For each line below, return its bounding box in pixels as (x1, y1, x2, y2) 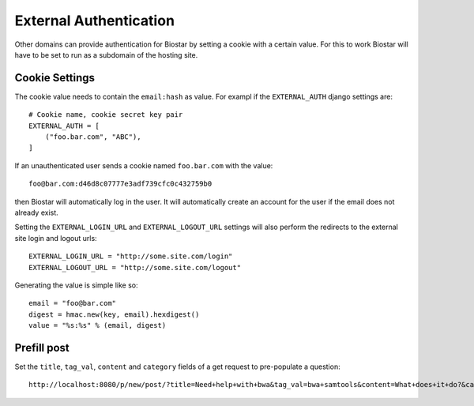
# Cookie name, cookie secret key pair (28, 111, 183, 119)
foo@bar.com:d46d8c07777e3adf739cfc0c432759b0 (28, 179, 213, 189)
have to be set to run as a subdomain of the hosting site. (14, 50, 198, 59)
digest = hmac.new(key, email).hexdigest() (28, 310, 200, 319)
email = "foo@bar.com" (28, 299, 117, 308)
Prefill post (14, 340, 70, 355)
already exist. (14, 208, 58, 217)
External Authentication (14, 12, 175, 29)
